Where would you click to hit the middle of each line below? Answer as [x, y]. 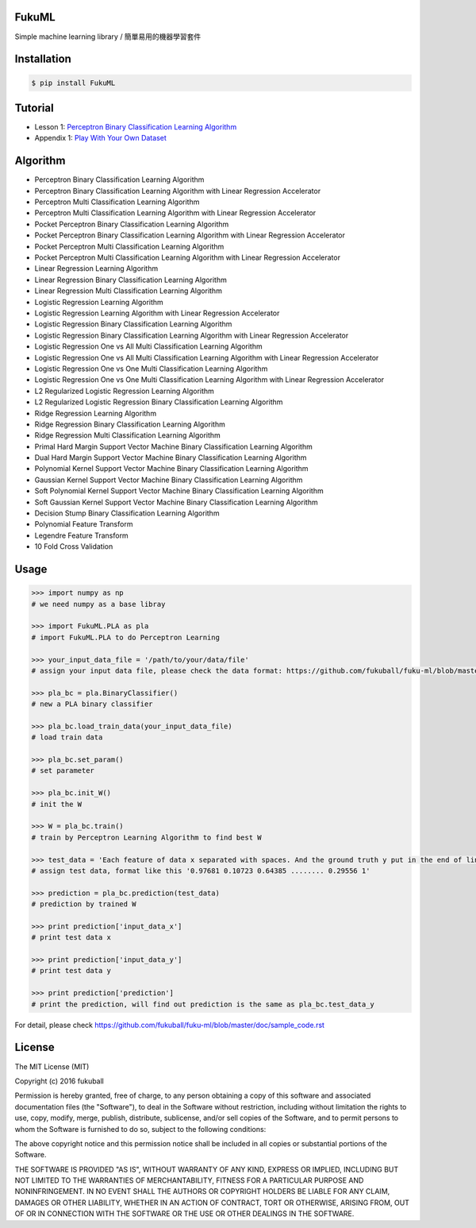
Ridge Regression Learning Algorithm [96, 413]
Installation [43, 59]
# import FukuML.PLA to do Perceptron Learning [125, 637]
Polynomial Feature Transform [84, 524]
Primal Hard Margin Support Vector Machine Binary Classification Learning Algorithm [173, 446]
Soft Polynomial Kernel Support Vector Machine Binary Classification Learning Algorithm [179, 491]
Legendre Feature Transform [81, 535]
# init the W [57, 804]
